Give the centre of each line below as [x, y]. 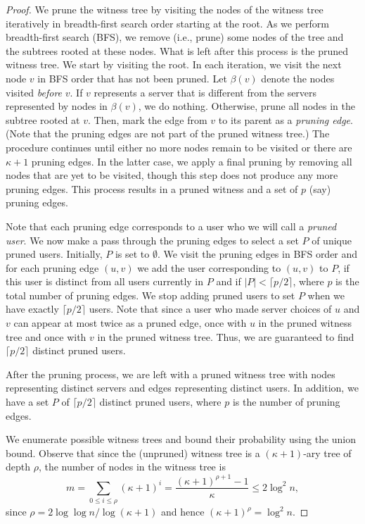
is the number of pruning [286, 402]
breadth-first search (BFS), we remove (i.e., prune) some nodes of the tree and [175, 37]
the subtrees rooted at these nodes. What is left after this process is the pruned [177, 50]
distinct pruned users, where [160, 402]
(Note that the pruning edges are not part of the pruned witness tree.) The [168, 133]
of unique [332, 240]
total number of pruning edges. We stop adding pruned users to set [151, 295]
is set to [132, 254]
